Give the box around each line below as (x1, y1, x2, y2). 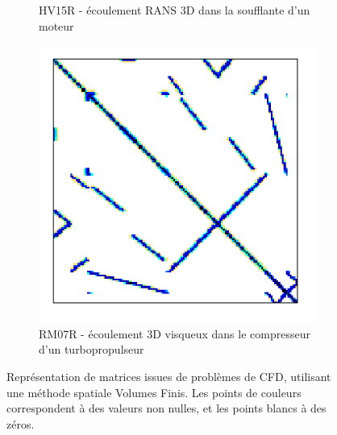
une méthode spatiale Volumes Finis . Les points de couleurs (6, 383, 302, 400)
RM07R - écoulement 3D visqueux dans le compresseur (39, 325, 310, 342)
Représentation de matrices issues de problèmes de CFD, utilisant (6, 367, 331, 384)
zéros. (6, 415, 35, 432)
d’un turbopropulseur (39, 341, 144, 358)
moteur (39, 17, 74, 34)
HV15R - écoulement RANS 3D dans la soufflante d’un (39, 2, 310, 18)
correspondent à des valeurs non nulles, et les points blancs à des (6, 400, 327, 416)
